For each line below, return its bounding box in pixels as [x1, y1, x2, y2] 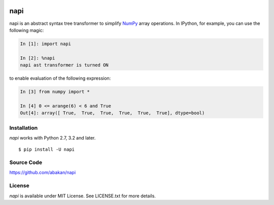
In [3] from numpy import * [20, 89, 90, 95]
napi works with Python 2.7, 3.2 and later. [9, 134, 96, 141]
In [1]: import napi [20, 41, 71, 47]
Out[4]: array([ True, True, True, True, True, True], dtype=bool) [20, 110, 205, 116]
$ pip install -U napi [18, 147, 75, 152]
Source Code [9, 159, 43, 166]
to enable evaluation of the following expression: [9, 75, 111, 81]
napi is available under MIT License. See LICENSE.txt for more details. [9, 193, 156, 199]
